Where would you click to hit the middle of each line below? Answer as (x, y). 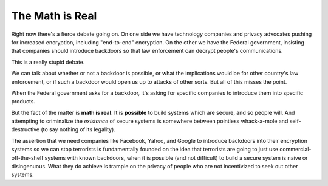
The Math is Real (54, 16)
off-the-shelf (27, 157)
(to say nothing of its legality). (78, 129)
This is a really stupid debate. (48, 62)
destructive (25, 129)
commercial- (296, 150)
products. (23, 102)
